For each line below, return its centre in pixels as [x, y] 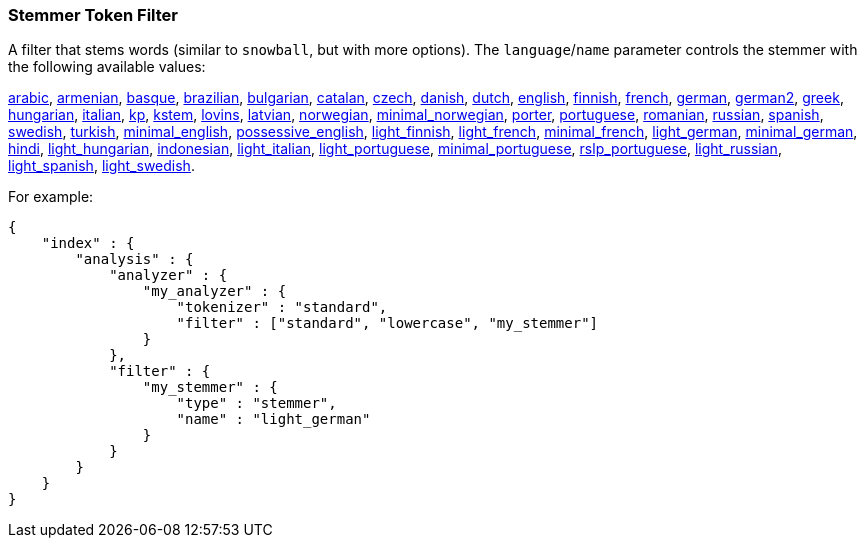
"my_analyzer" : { [214, 291]
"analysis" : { [134, 259]
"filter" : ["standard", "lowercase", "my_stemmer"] [387, 323]
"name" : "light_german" [273, 419]
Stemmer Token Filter [93, 15]
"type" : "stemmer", [256, 403]
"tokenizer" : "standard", [282, 307]
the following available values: [107, 67]
